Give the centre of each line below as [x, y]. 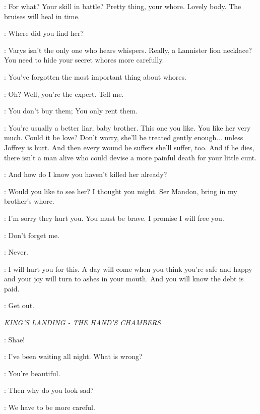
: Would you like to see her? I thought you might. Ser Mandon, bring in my [121, 191]
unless [234, 137]
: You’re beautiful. [32, 373]
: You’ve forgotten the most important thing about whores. [95, 76]
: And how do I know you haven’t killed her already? [86, 174]
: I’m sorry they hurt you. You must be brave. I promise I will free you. [114, 218]
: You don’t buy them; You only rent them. [71, 111]
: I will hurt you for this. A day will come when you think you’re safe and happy [128, 269]
